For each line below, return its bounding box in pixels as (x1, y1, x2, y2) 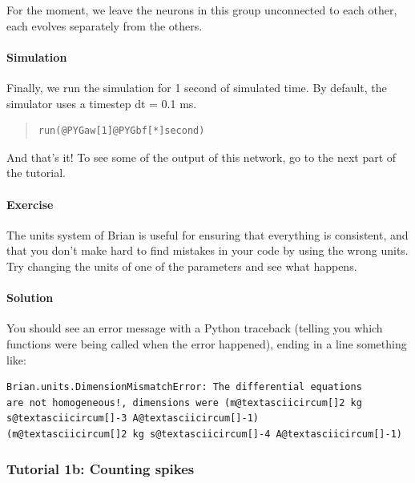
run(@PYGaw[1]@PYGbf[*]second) (38, 125, 205, 137)
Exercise (6, 195, 54, 212)
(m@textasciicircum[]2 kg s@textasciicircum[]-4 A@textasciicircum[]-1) (6, 428, 402, 440)
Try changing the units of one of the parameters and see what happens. (6, 257, 357, 274)
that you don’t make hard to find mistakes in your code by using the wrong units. (6, 242, 409, 259)
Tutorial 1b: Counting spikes (6, 459, 195, 479)
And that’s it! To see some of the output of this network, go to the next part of (6, 148, 397, 165)
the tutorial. (6, 164, 66, 181)
